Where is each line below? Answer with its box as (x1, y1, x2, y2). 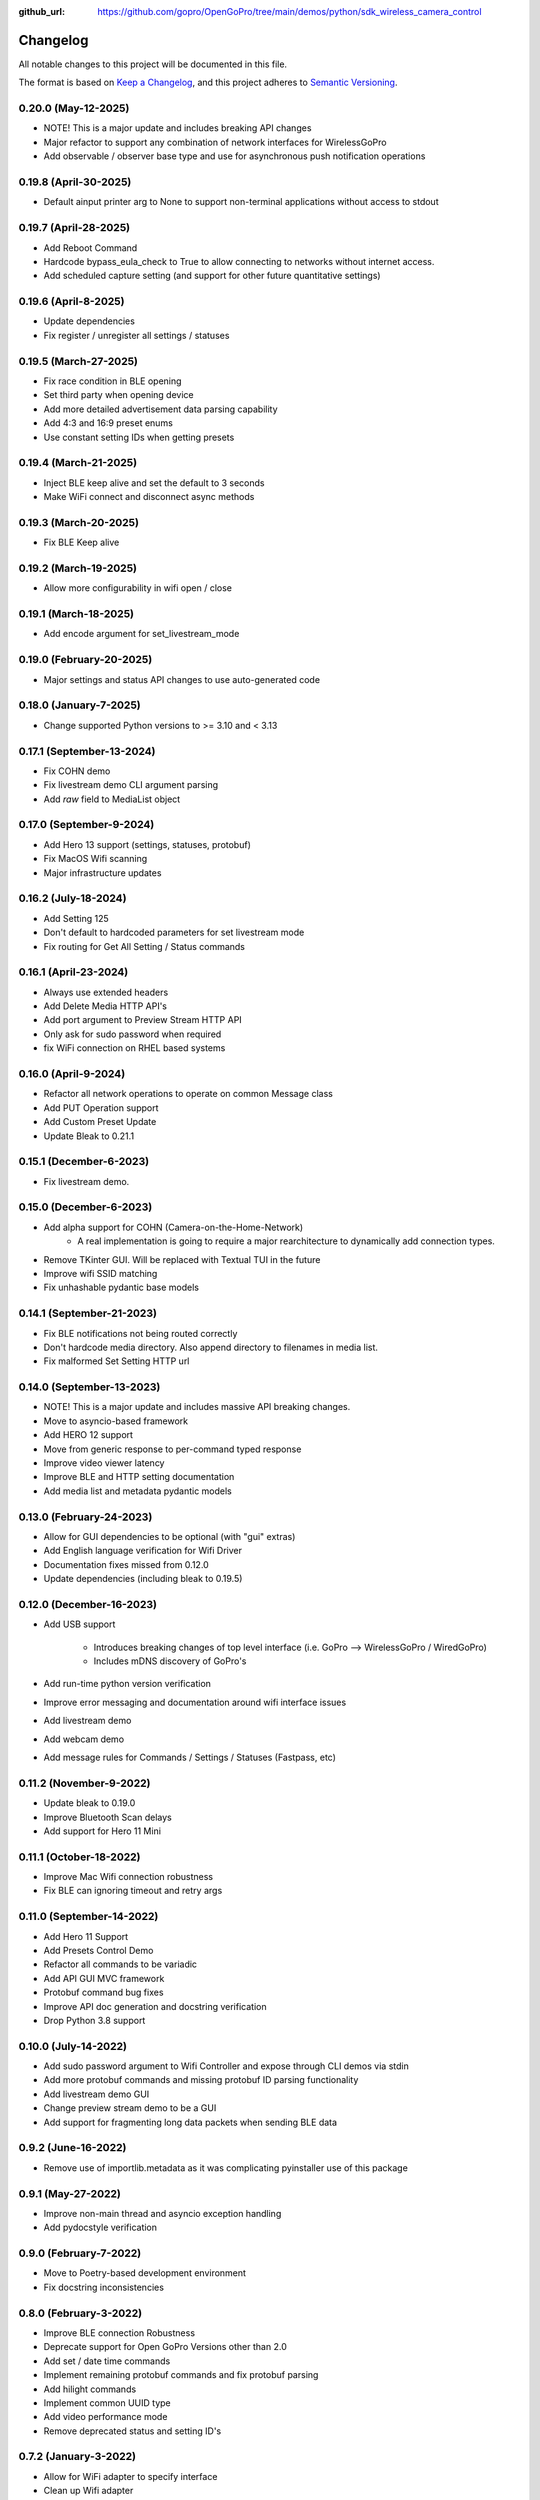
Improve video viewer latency (43, 1457, 165, 1469)
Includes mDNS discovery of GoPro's (93, 1655, 247, 1667)
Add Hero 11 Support (43, 1930, 129, 1942)
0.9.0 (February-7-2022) (18, 2246, 142, 2260)
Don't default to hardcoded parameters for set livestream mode (43, 926, 305, 939)
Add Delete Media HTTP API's (43, 1000, 167, 1012)
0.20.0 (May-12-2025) (18, 101, 130, 115)
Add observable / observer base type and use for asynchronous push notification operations (43, 150, 426, 162)
